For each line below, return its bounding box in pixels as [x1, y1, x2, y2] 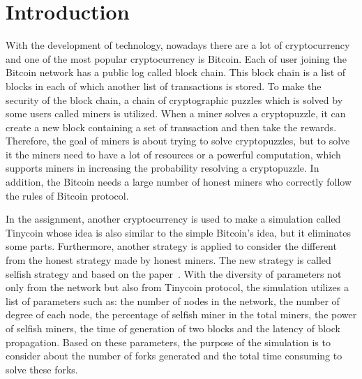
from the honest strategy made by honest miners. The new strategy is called [6, 253, 331, 267]
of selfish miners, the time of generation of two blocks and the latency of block [6, 321, 340, 335]
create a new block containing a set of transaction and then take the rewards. [6, 119, 337, 134]
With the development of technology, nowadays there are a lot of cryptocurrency [6, 38, 350, 52]
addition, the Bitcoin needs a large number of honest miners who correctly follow [6, 174, 352, 189]
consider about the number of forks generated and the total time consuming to [6, 348, 342, 363]
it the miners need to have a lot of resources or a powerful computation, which [6, 147, 341, 161]
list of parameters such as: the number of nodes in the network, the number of [6, 293, 340, 308]
